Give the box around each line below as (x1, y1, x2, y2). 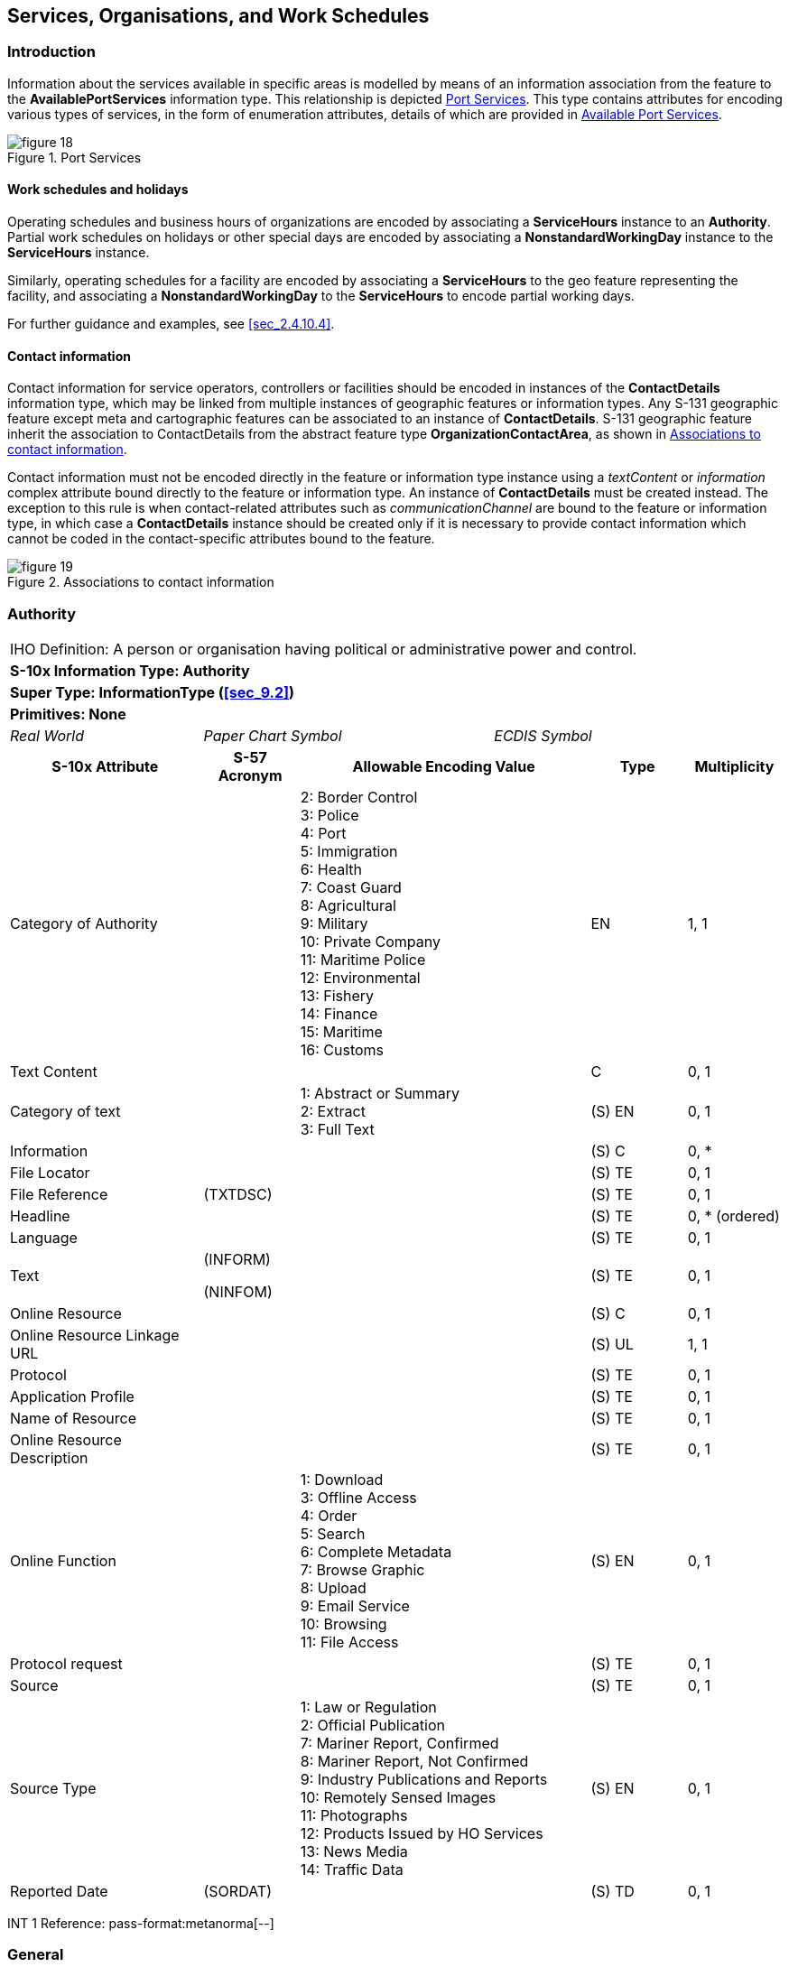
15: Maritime (300, 1022, 383, 1041)
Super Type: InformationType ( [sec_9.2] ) (10, 682, 295, 701)
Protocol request (10, 1654, 123, 1673)
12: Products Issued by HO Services (300, 1823, 543, 1842)
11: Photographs (300, 1805, 408, 1824)
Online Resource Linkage (10, 1325, 180, 1344)
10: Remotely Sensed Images (300, 1787, 497, 1806)
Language (10, 1228, 78, 1247)
